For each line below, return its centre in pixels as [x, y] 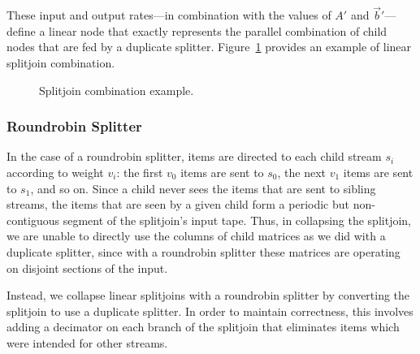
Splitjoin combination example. [117, 90]
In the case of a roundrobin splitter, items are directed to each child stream [194, 156]
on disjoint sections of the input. [87, 268]
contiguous [33, 220]
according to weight [55, 172]
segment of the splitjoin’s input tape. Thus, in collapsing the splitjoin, [237, 220]
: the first [140, 172]
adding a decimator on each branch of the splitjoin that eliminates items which [203, 327]
